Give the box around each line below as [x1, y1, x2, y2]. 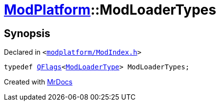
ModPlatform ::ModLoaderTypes [4, 1, 217, 18]
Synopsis [4, 27, 50, 40]
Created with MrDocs [4, 78, 73, 86]
